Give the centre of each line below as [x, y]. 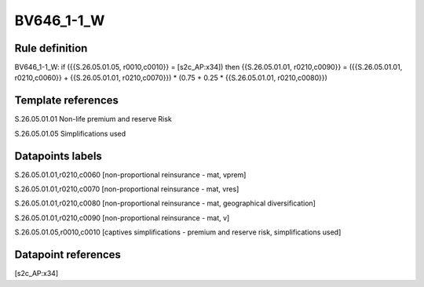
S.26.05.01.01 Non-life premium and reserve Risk [93, 119]
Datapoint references [68, 255]
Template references [67, 101]
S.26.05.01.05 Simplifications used [70, 133]
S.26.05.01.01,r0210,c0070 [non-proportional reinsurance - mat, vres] [127, 189]
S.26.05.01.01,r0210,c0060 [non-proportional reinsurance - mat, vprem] [130, 174]
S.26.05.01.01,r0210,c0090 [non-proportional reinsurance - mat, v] [122, 218]
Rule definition [51, 48]
